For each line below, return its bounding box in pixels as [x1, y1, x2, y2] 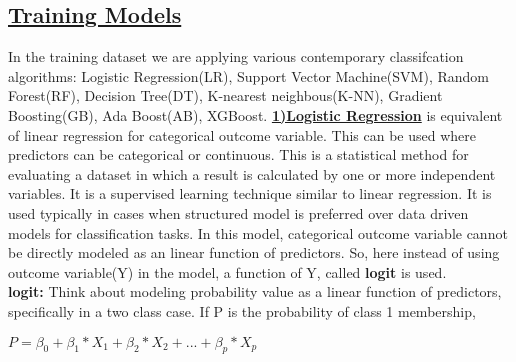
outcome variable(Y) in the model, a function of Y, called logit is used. [8, 261, 447, 282]
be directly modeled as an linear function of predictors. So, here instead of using [8, 242, 500, 263]
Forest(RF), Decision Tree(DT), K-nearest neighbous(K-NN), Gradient [8, 85, 443, 106]
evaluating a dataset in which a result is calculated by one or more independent [8, 163, 496, 184]
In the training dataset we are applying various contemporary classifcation [8, 46, 464, 67]
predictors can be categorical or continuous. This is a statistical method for [8, 144, 469, 165]
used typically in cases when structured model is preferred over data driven [8, 202, 469, 223]
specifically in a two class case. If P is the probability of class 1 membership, [8, 300, 476, 321]
